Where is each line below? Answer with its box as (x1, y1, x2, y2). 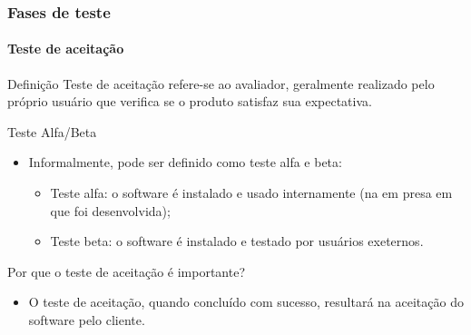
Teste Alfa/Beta (7, 122, 97, 141)
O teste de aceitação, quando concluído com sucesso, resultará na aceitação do (28, 292, 464, 311)
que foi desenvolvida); (50, 201, 171, 220)
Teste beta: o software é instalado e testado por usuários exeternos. (50, 232, 424, 251)
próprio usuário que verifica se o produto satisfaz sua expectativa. (7, 92, 372, 111)
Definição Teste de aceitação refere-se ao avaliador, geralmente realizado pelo (7, 74, 435, 93)
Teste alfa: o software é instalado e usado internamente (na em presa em (50, 183, 453, 202)
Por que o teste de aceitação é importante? (7, 261, 246, 281)
